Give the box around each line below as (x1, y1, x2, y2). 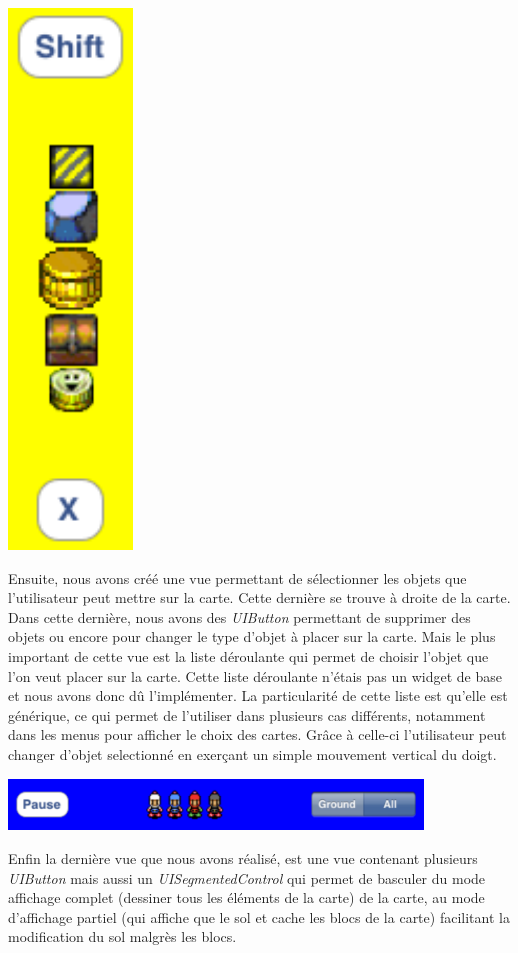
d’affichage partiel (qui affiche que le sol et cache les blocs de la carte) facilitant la (8, 906, 510, 927)
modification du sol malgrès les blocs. (8, 926, 237, 947)
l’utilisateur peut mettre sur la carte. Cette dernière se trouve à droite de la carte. (8, 587, 511, 608)
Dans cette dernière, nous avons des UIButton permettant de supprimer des (8, 606, 471, 627)
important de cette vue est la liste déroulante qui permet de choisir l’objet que (8, 645, 489, 666)
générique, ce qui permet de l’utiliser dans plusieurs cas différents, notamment (8, 704, 486, 725)
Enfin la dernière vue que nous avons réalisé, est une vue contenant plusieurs (8, 848, 478, 869)
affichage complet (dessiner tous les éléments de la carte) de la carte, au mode (8, 887, 485, 908)
